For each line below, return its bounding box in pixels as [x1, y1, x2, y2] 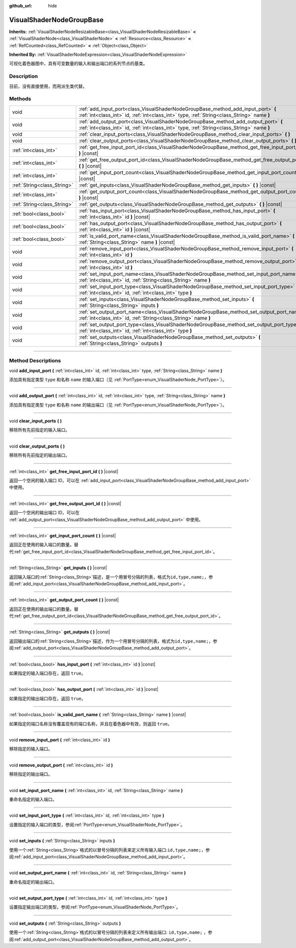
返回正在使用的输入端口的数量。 [9, 542, 74, 548]
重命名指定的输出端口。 [9, 879, 57, 885]
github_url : [9, 3, 32, 8]
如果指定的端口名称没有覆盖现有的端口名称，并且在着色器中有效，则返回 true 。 [9, 720, 172, 726]
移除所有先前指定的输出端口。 [9, 452, 70, 458]
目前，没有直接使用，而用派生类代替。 [9, 83, 87, 89]
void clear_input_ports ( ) [9, 418, 62, 424]
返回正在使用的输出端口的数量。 [9, 606, 74, 612]
